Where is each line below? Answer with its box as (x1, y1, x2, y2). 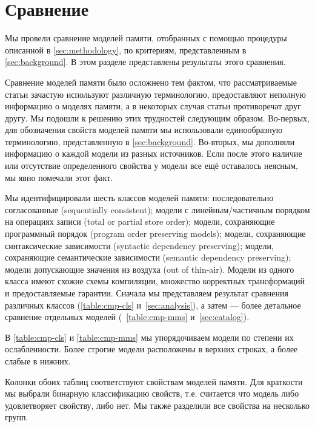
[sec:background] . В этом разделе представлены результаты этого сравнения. (5, 55, 286, 68)
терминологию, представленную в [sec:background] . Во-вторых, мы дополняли (5, 135, 295, 148)
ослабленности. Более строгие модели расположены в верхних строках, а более (5, 343, 298, 355)
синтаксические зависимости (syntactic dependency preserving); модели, (5, 239, 274, 251)
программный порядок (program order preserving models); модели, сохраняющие (5, 227, 306, 240)
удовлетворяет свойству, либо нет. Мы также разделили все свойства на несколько (5, 398, 310, 411)
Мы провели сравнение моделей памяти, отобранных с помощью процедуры (5, 32, 287, 44)
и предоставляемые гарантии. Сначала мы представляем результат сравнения (5, 287, 288, 299)
